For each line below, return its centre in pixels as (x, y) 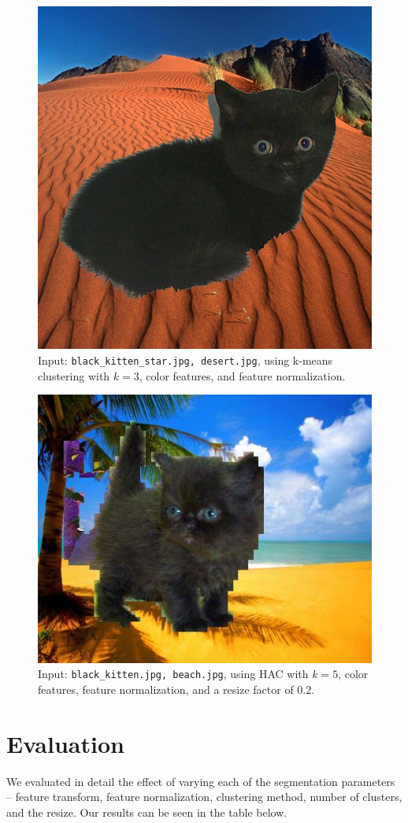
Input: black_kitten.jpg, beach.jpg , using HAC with (173, 674)
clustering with (74, 375)
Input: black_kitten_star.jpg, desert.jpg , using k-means (185, 360)
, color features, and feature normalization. (242, 375)
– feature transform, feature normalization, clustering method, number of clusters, (204, 797)
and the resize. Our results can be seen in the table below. (147, 812)
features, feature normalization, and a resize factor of (166, 689)
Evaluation (65, 743)
